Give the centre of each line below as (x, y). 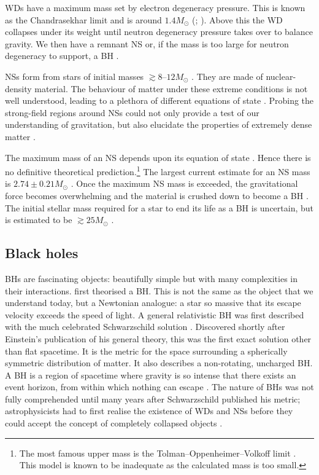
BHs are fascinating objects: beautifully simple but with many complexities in (152, 278)
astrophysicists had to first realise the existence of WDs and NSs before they (149, 411)
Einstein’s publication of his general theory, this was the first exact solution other (158, 338)
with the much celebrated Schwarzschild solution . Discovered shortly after (145, 327)
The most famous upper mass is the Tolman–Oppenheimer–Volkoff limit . (158, 453)
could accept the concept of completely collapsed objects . (114, 423)
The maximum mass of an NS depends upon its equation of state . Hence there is (158, 157)
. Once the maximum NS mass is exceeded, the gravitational (184, 183)
